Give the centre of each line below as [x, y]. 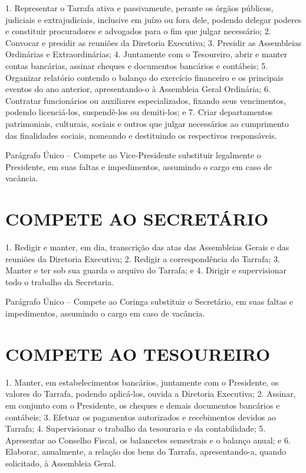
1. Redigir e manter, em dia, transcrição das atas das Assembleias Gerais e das [147, 247]
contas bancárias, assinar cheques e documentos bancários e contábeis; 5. [137, 65]
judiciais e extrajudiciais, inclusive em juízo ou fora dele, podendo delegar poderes [154, 19]
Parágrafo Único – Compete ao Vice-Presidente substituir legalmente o [133, 155]
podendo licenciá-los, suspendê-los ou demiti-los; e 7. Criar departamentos [139, 112]
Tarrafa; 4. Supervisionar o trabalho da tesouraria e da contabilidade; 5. [136, 428]
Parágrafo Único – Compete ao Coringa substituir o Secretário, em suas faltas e [149, 301]
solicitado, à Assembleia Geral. [61, 463]
